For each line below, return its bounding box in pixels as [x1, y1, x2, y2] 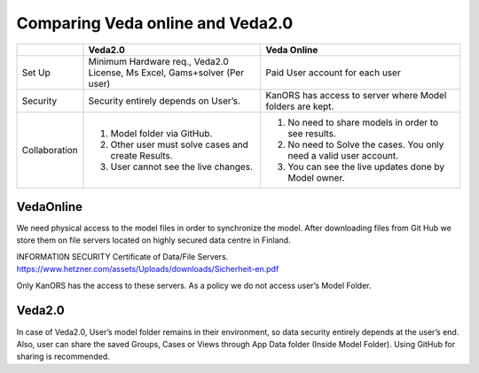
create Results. [110, 149, 173, 161]
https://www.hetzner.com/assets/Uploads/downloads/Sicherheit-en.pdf [16, 264, 279, 275]
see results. [287, 127, 337, 139]
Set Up [21, 66, 51, 79]
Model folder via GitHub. [110, 127, 213, 139]
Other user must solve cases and [110, 138, 248, 151]
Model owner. [287, 171, 345, 183]
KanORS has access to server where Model [265, 89, 447, 101]
